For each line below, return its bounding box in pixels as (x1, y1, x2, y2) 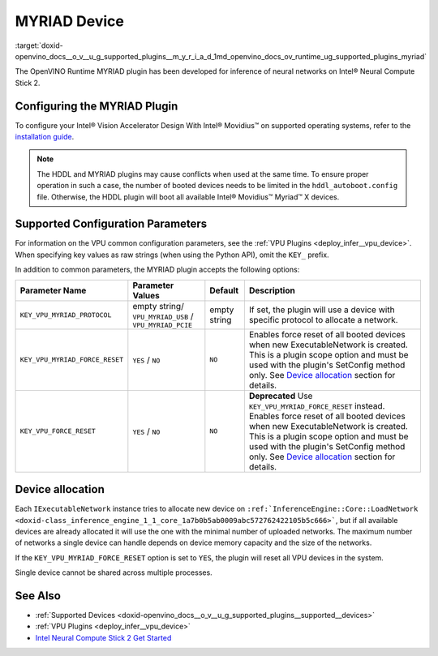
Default (209, 285, 239, 296)
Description (248, 285, 295, 296)
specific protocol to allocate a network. (248, 315, 398, 326)
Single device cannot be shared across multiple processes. (15, 568, 213, 577)
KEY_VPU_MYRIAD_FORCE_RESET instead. (248, 400, 385, 411)
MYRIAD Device (15, 12, 125, 30)
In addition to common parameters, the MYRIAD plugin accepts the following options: (15, 264, 300, 275)
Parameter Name (19, 285, 87, 296)
